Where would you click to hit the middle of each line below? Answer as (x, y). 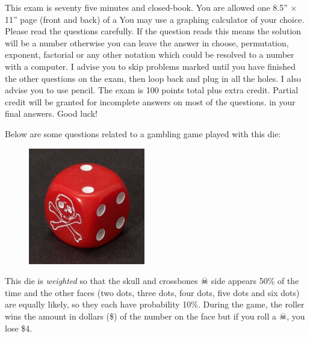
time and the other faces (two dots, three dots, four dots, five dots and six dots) (152, 292)
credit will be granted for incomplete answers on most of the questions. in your (150, 101)
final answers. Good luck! (51, 113)
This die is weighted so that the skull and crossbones (101, 281)
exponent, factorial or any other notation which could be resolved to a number (150, 54)
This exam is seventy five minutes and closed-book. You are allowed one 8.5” (146, 7)
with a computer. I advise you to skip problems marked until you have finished (150, 66)
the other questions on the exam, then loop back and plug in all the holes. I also (153, 78)
